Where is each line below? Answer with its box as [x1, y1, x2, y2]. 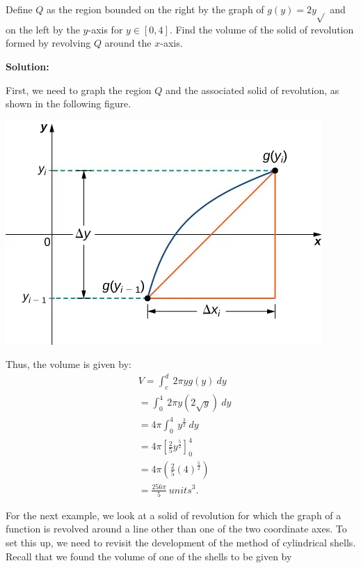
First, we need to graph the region [6, 82, 152, 97]
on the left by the [6, 22, 80, 36]
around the [104, 36, 152, 50]
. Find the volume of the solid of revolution [169, 22, 354, 36]
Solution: [6, 59, 49, 73]
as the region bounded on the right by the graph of [47, 2, 264, 16]
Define [6, 2, 33, 16]
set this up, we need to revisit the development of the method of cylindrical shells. [6, 535, 356, 550]
